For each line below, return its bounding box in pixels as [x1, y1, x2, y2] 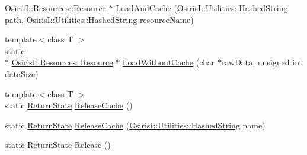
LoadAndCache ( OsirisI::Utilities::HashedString [116, 2, 288, 14]
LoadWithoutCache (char [122, 56, 215, 68]
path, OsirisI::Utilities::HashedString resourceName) [5, 13, 194, 25]
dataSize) [5, 67, 39, 80]
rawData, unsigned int [221, 56, 302, 68]
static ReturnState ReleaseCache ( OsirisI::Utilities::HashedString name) [5, 118, 266, 131]
